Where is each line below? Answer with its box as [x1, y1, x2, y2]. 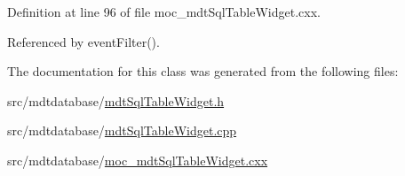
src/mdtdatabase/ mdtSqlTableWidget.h [7, 91, 225, 110]
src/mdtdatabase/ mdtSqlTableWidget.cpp [7, 121, 237, 140]
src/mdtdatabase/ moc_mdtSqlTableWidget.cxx [7, 150, 268, 169]
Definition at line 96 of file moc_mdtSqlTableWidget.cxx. [7, 3, 321, 20]
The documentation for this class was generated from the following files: [7, 62, 399, 80]
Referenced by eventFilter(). [7, 32, 160, 50]
